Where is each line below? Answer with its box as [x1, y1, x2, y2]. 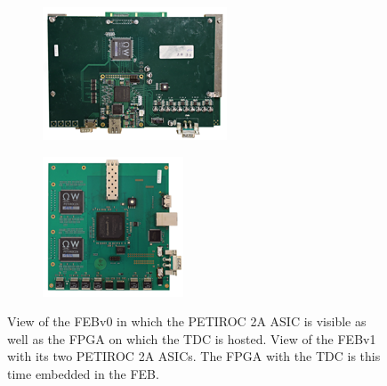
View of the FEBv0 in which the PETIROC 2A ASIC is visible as [7, 312, 367, 331]
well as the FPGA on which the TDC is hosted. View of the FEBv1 [7, 329, 376, 348]
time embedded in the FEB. [7, 364, 159, 382]
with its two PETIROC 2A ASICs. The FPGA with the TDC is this [7, 347, 381, 365]
